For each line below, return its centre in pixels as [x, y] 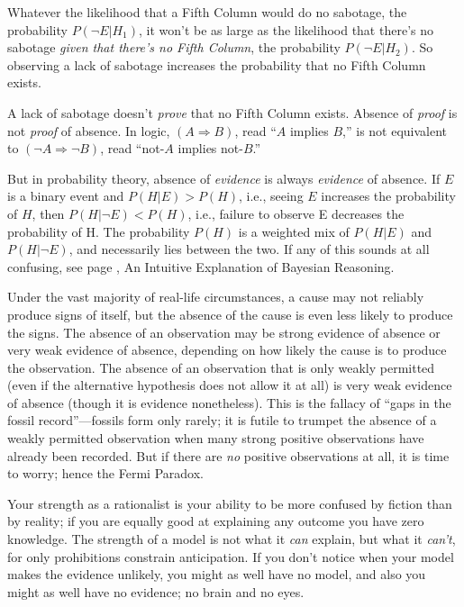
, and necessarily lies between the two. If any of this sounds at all [249, 249]
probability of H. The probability [99, 231]
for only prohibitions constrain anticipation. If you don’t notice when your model [231, 556]
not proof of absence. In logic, [89, 130]
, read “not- [132, 148]
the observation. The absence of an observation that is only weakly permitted [221, 367]
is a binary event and [66, 196]
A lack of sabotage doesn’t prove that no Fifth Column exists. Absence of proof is [232, 112]
